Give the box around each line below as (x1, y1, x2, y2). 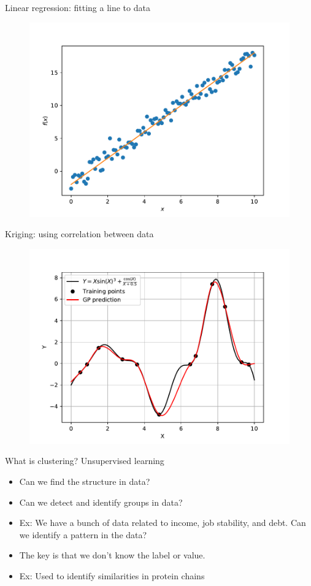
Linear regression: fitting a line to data (5, 1, 150, 13)
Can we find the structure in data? (19, 475, 150, 488)
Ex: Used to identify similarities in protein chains (19, 569, 205, 582)
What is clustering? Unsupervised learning (5, 454, 164, 467)
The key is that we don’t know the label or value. (19, 549, 205, 561)
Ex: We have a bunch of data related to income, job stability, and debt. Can (19, 516, 306, 529)
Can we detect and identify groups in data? (19, 495, 183, 508)
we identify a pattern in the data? (19, 528, 147, 541)
